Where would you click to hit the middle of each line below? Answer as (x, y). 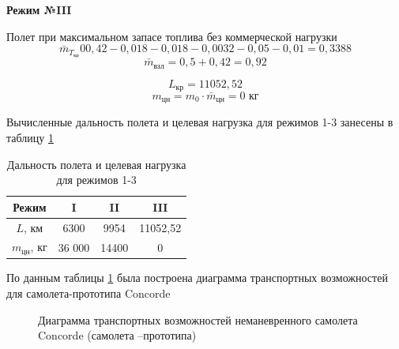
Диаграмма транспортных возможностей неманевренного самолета (198, 319)
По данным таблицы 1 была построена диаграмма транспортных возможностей (197, 278)
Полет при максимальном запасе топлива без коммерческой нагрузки (172, 36)
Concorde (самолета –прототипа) (117, 335)
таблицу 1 (30, 137)
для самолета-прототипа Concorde (88, 293)
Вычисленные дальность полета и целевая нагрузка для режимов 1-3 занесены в (200, 122)
